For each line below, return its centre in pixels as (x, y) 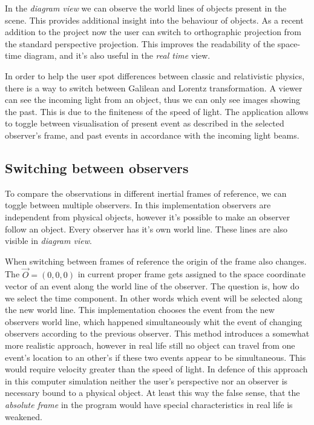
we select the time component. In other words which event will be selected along (154, 298)
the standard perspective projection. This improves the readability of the (140, 43)
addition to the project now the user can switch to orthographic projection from (153, 32)
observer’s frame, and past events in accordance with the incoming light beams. (152, 135)
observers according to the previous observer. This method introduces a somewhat (157, 333)
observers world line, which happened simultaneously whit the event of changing (154, 321)
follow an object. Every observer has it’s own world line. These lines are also (146, 229)
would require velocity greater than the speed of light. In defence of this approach (156, 369)
